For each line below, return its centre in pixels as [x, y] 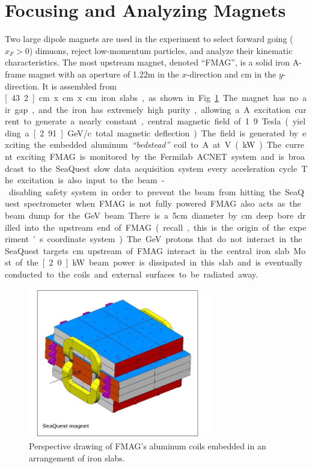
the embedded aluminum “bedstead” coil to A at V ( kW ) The [158, 144]
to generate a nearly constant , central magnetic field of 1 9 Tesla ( [156, 121]
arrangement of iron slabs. [77, 457]
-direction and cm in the [231, 74]
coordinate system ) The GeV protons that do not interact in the [175, 239]
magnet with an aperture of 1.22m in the [104, 74]
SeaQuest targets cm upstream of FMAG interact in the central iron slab [147, 250]
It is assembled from [79, 86]
